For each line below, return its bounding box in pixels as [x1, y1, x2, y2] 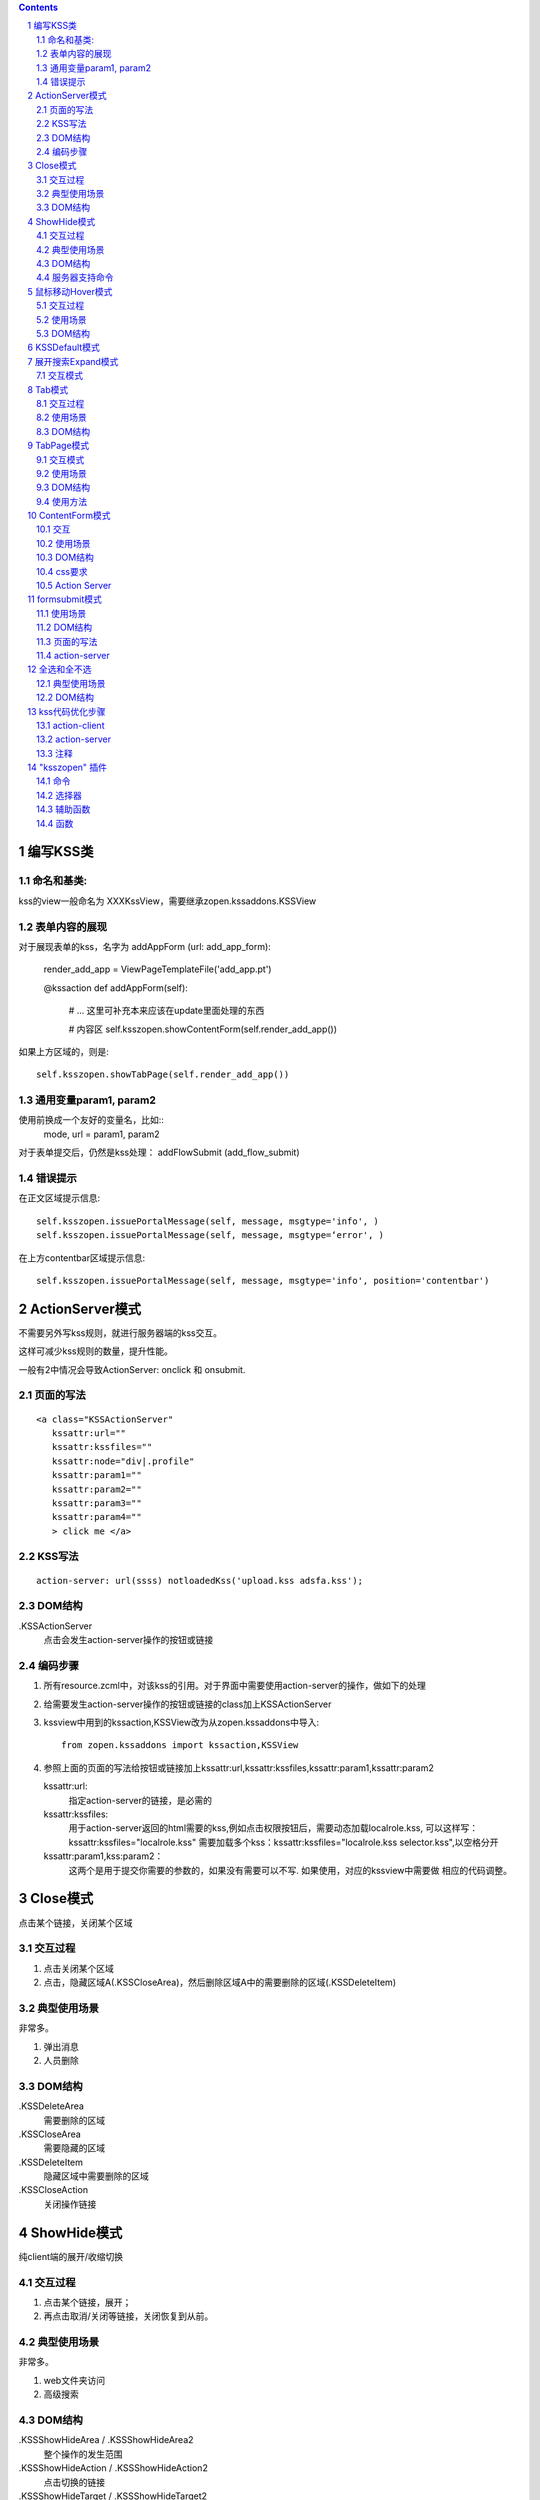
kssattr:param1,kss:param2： [43, 1850, 164, 1862]
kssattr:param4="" [51, 1511, 142, 1523]
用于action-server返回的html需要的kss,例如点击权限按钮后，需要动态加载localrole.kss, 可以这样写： [68, 1822, 479, 1834]
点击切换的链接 [43, 2476, 105, 2488]
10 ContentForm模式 [27, 510, 111, 522]
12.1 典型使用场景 [36, 677, 106, 689]
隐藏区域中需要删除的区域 [43, 2170, 149, 2182]
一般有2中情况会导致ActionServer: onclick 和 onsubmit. [18, 1363, 246, 1375]
